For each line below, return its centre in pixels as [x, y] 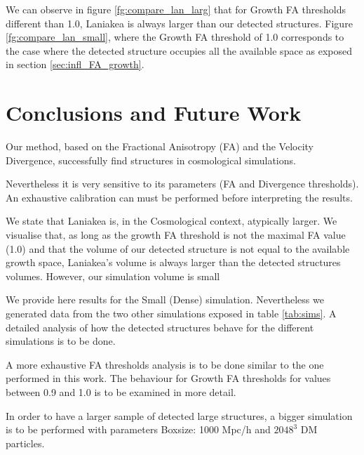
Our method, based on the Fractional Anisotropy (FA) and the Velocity [160, 146]
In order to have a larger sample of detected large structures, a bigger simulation [179, 415]
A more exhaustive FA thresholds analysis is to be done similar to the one [165, 364]
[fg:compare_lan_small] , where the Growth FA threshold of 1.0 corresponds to [175, 37]
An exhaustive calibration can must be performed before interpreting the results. [179, 197]
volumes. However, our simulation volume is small [113, 276]
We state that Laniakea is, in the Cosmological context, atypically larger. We [171, 221]
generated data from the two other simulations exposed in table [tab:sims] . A [171, 314]
